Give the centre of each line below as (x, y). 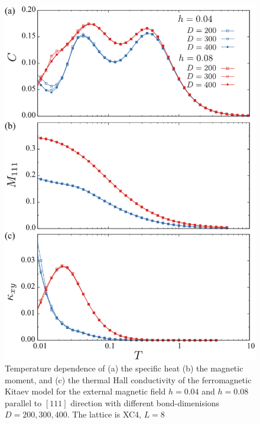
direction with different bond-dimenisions (145, 402)
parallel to (23, 402)
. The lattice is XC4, (104, 414)
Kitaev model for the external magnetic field (85, 391)
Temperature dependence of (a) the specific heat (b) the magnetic (124, 368)
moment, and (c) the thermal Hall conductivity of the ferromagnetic (128, 379)
